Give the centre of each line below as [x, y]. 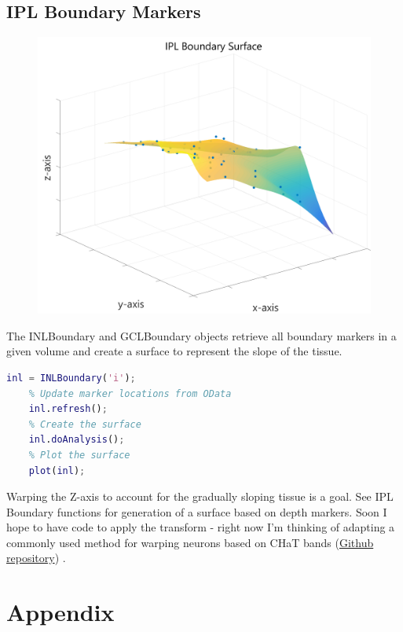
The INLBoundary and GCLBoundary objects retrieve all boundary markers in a [201, 335]
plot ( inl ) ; [57, 470]
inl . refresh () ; [68, 409]
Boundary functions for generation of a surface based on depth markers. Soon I [197, 511]
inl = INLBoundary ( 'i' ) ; [71, 378]
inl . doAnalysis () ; [77, 440]
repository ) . [36, 558]
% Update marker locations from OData [130, 393]
